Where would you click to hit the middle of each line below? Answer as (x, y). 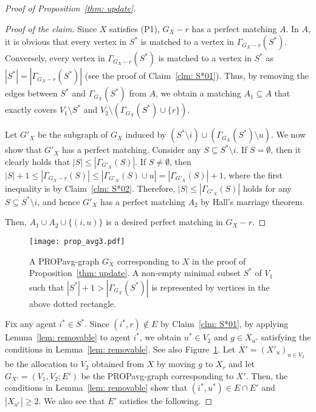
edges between (31, 93)
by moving (176, 364)
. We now (288, 134)
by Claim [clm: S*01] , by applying (224, 324)
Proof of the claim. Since (51, 28)
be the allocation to (41, 364)
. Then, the (267, 375)
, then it (286, 150)
